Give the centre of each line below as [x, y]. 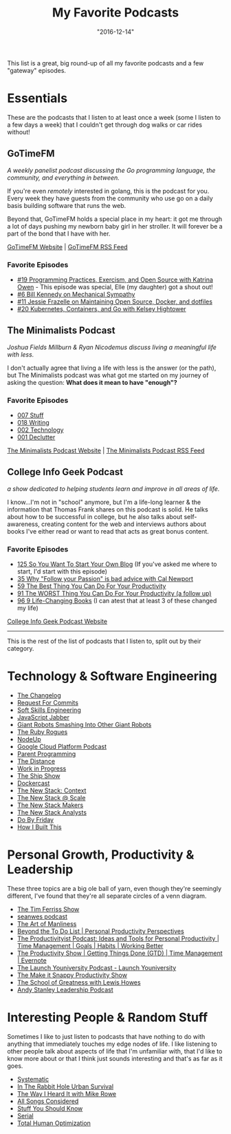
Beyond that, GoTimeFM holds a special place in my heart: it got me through [115, 219]
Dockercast [33, 784]
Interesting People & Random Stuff [108, 1018]
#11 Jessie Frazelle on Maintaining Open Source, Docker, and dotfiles [115, 302]
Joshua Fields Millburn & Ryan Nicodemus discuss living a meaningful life [112, 347]
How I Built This [39, 827]
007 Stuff [30, 415]
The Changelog [39, 695]
